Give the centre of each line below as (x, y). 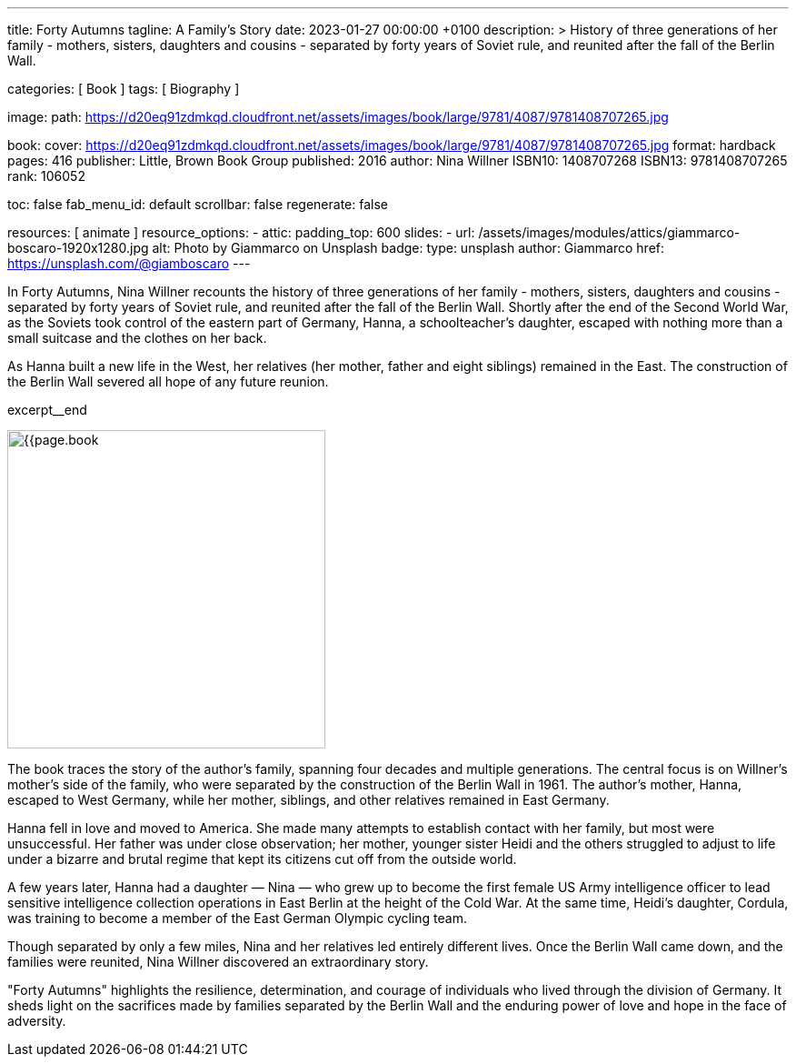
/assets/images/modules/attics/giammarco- (609, 232)
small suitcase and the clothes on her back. (137, 338)
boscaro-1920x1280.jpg (78, 248)
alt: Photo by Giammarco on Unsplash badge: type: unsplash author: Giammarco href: (408, 248)
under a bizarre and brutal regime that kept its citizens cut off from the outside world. (262, 859)
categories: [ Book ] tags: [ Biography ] (124, 89)
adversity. (37, 1021)
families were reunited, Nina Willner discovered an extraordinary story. (218, 962)
